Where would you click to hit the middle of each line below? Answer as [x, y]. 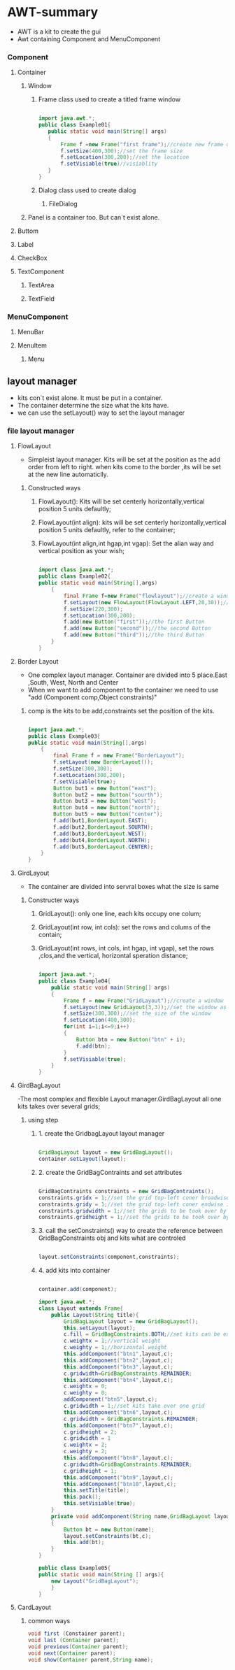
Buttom [28, 231]
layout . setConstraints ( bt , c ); [107, 1536]
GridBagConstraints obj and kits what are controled [112, 1238]
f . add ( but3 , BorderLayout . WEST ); [100, 834]
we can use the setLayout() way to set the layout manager [101, 413]
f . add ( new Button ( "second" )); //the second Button [137, 629]
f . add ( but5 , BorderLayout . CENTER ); [103, 847]
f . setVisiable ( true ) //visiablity [109, 164]
